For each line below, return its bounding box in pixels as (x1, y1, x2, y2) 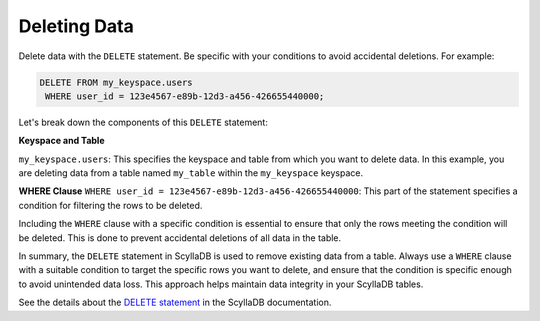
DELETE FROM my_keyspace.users (39, 76, 194, 88)
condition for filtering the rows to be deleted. (18, 199, 203, 211)
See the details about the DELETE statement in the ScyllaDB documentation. (18, 296, 332, 309)
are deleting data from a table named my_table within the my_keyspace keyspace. (18, 167, 364, 179)
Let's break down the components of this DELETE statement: (18, 116, 269, 128)
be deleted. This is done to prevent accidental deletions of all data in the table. (18, 231, 342, 244)
